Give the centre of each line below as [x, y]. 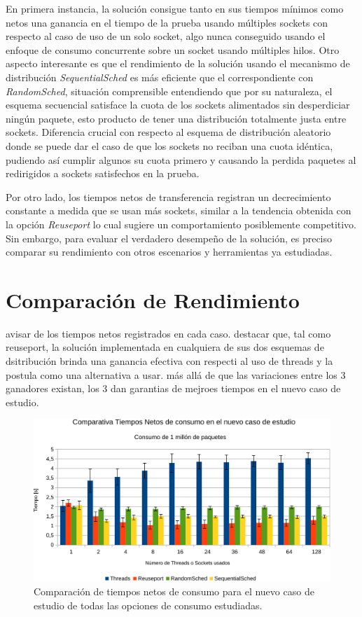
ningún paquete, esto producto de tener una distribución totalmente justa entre [176, 118]
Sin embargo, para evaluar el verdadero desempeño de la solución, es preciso [169, 238]
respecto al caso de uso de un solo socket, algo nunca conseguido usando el [166, 36]
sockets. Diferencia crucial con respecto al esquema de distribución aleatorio [168, 132]
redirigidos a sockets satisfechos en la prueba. [103, 173]
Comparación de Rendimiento [153, 299]
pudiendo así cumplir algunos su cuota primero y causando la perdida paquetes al [181, 159]
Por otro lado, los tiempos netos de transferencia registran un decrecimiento [168, 196]
